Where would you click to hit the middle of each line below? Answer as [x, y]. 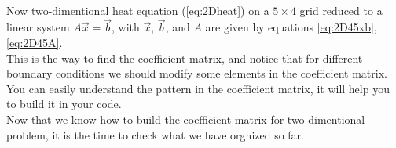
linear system [38, 27]
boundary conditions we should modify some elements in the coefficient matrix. [197, 73]
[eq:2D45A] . [35, 42]
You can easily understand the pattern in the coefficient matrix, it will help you [198, 88]
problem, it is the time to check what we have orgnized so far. [155, 134]
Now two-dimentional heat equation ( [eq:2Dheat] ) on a [138, 10]
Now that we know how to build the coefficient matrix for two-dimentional [186, 119]
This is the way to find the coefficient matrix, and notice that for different [185, 58]
